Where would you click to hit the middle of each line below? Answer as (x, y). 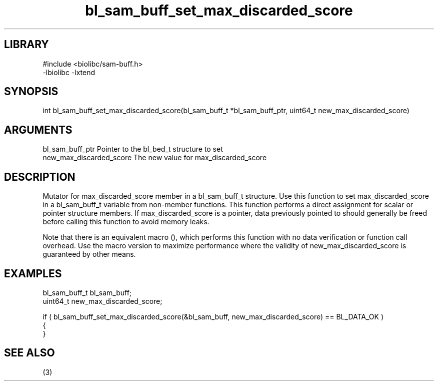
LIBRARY (26, 45)
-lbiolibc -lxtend (69, 72)
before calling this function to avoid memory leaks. (126, 222)
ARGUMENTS (38, 130)
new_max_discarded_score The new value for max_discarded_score (155, 158)
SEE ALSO (29, 353)
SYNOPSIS (31, 92)
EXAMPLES (33, 273)
